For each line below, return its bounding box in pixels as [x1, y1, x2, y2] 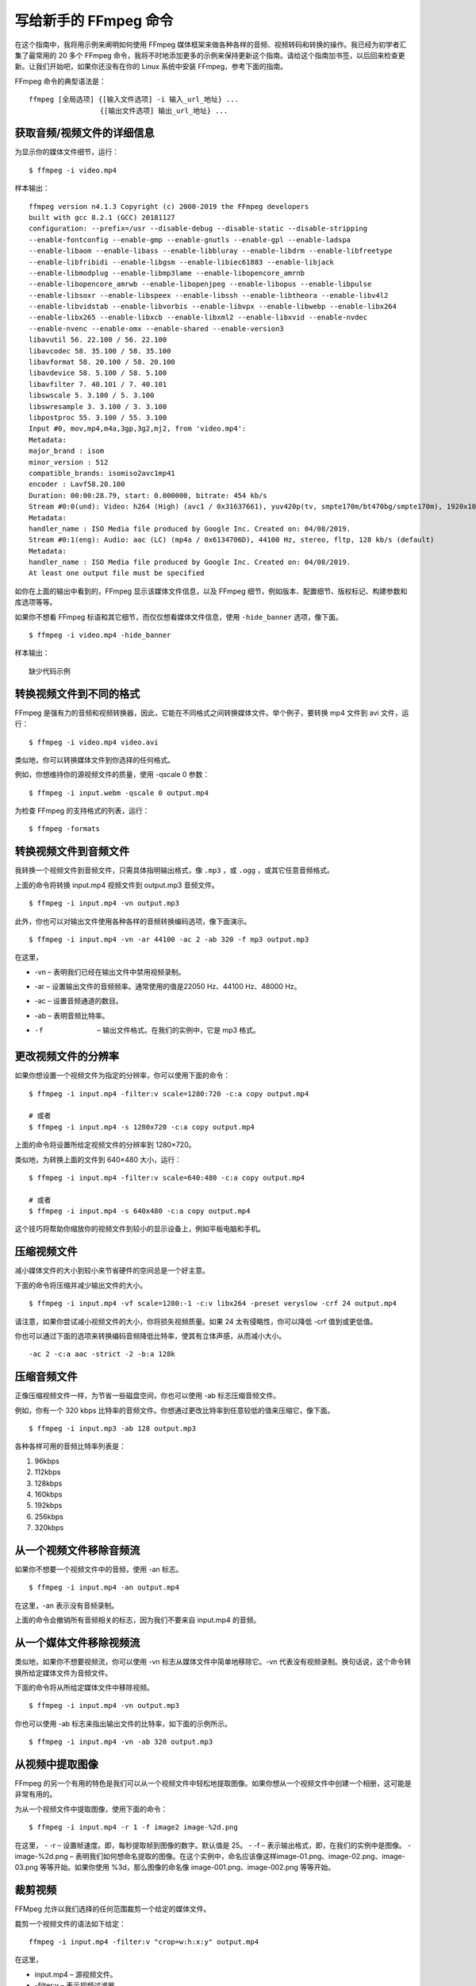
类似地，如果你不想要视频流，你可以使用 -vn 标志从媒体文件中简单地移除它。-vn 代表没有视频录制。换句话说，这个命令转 [14, 1657, 412, 1667]
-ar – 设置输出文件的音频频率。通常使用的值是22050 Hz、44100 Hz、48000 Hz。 [34, 982, 301, 991]
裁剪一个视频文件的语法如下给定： [14, 1918, 126, 1928]
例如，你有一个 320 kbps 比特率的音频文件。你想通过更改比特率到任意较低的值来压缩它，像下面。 [14, 1405, 335, 1415]
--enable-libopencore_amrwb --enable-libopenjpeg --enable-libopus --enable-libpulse [29, 280, 372, 289]
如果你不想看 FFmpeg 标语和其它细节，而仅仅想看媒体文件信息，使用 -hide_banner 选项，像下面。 [14, 612, 343, 621]
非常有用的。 [14, 1790, 57, 1799]
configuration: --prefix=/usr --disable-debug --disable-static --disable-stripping [29, 224, 368, 234]
